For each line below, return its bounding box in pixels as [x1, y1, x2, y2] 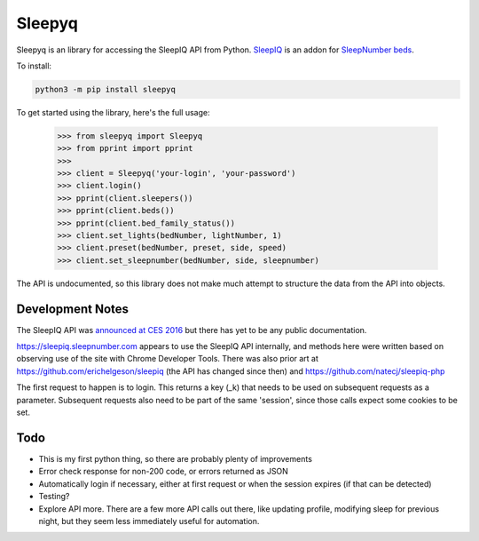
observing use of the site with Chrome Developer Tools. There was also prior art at [16, 354, 319, 364]
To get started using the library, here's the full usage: [16, 107, 210, 117]
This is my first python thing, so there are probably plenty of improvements [38, 453, 312, 464]
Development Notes [16, 301, 129, 316]
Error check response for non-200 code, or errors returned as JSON [38, 466, 288, 477]
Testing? [38, 491, 70, 502]
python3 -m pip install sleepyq [35, 84, 177, 94]
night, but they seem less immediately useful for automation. [38, 515, 260, 526]
